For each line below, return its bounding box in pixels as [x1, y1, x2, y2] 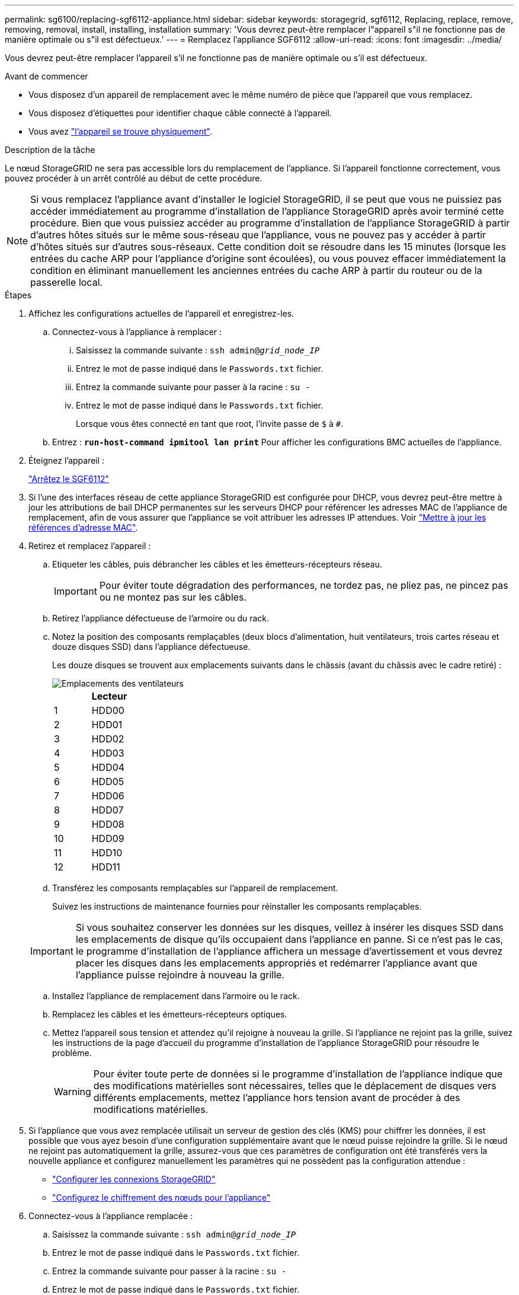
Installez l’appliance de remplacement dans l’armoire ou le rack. [52, 991, 300, 1001]
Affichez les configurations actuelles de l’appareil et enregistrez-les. [28, 308, 294, 318]
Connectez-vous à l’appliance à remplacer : [52, 327, 222, 337]
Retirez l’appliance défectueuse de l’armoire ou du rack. [52, 613, 270, 623]
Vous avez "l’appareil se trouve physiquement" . [28, 126, 212, 136]
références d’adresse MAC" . [28, 522, 138, 532]
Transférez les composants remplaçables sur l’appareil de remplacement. [52, 883, 338, 893]
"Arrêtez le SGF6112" [28, 474, 110, 484]
